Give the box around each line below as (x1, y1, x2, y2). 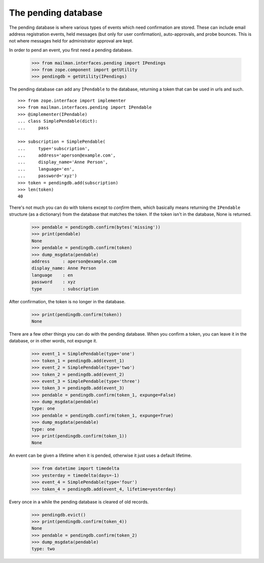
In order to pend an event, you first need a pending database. (9, 47, 133, 53)
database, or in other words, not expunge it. (9, 338, 97, 344)
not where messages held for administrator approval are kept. (9, 38, 133, 44)
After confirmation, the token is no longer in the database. (9, 298, 126, 304)
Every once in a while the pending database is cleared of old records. (9, 499, 149, 505)
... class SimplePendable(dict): (18, 118, 98, 124)
